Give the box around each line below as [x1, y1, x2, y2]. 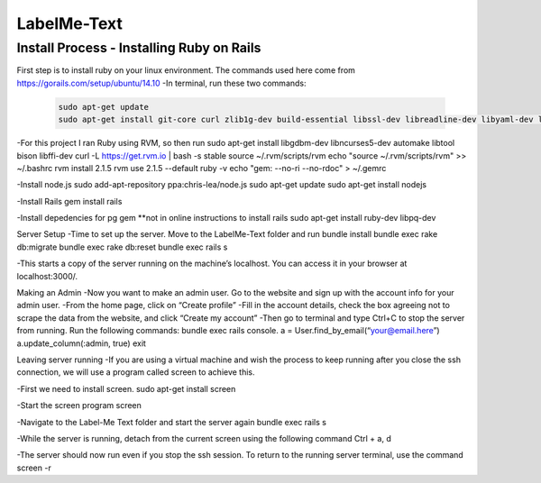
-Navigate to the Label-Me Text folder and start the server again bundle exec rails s [16, 416, 326, 427]
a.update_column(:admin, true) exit [16, 338, 146, 349]
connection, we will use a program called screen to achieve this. [16, 367, 256, 378]
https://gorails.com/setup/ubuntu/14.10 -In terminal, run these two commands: [16, 77, 307, 88]
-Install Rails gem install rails [16, 196, 123, 206]
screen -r [16, 462, 51, 473]
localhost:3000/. [16, 270, 78, 281]
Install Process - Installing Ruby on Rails [16, 40, 261, 56]
